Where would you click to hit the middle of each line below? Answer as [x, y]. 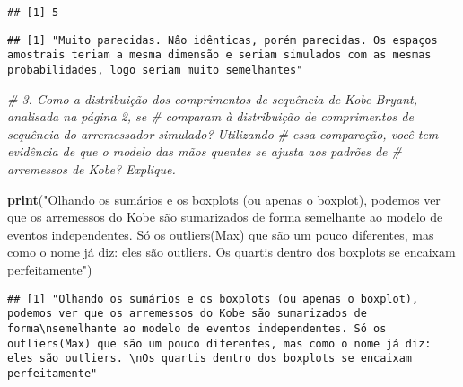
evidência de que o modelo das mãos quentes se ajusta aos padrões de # [205, 151]
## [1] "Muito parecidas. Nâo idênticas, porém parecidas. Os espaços [223, 40]
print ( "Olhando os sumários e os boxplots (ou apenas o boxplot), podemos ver [224, 199]
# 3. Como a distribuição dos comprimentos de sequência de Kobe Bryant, [213, 98]
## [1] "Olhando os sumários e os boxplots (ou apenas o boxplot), [213, 299]
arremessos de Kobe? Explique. [92, 169]
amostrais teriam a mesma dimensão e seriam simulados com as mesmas [219, 55]
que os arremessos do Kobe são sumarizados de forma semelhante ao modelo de [225, 217]
